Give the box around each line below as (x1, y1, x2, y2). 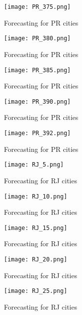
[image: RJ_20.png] (4, 256, 67, 263)
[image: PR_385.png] (4, 66, 71, 74)
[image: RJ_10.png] (4, 193, 67, 200)
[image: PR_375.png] (4, 3, 71, 10)
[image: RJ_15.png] (4, 224, 67, 231)
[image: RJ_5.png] (4, 161, 64, 169)
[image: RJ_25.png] (4, 287, 67, 295)
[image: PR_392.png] (4, 130, 71, 137)
